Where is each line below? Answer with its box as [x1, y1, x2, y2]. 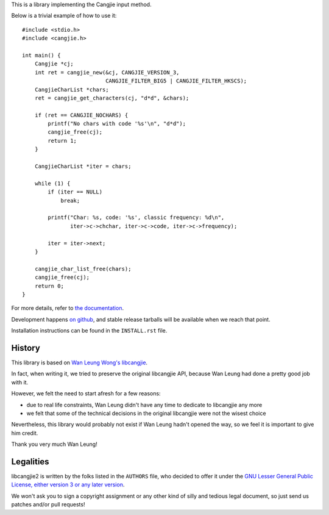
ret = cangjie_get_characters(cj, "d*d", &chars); [34, 95, 189, 101]
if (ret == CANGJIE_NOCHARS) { [34, 112, 129, 118]
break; [60, 197, 80, 204]
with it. [11, 378, 29, 386]
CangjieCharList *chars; [34, 86, 109, 93]
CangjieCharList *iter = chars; [34, 163, 132, 170]
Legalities [11, 456, 49, 467]
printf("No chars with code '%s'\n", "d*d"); [48, 120, 186, 128]
